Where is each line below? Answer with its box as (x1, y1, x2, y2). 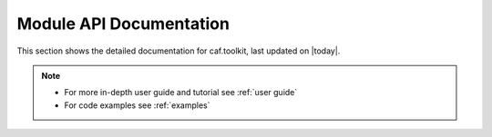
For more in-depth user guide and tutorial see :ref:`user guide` (64, 87, 298, 98)
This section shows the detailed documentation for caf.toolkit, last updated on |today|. (16, 45, 341, 56)
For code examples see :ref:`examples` (64, 100, 210, 111)
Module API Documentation (16, 14, 230, 34)
